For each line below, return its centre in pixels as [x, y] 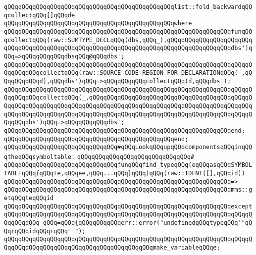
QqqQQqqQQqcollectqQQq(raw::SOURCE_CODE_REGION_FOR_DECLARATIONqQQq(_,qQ [128, 73]
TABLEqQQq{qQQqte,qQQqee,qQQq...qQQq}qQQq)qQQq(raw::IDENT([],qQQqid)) [125, 174]
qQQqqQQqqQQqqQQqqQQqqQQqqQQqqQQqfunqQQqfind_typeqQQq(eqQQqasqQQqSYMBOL [128, 165]
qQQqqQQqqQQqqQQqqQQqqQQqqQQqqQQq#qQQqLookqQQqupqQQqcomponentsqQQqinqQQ [128, 147]
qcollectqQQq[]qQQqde [40, 15]
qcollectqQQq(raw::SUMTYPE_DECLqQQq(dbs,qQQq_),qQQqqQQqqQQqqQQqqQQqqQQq [128, 40]
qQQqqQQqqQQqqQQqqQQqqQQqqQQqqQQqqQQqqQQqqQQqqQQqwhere [98, 24]
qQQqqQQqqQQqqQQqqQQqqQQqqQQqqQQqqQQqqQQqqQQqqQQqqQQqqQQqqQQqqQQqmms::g [128, 190]
